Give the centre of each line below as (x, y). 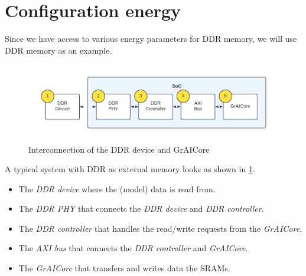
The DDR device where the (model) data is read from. (117, 188)
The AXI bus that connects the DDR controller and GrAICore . (133, 248)
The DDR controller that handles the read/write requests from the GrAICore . (160, 228)
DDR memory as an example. (58, 50)
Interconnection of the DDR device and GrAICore (119, 149)
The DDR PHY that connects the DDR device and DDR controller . (141, 208)
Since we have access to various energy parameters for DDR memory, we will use (151, 39)
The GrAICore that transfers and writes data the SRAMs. (124, 268)
